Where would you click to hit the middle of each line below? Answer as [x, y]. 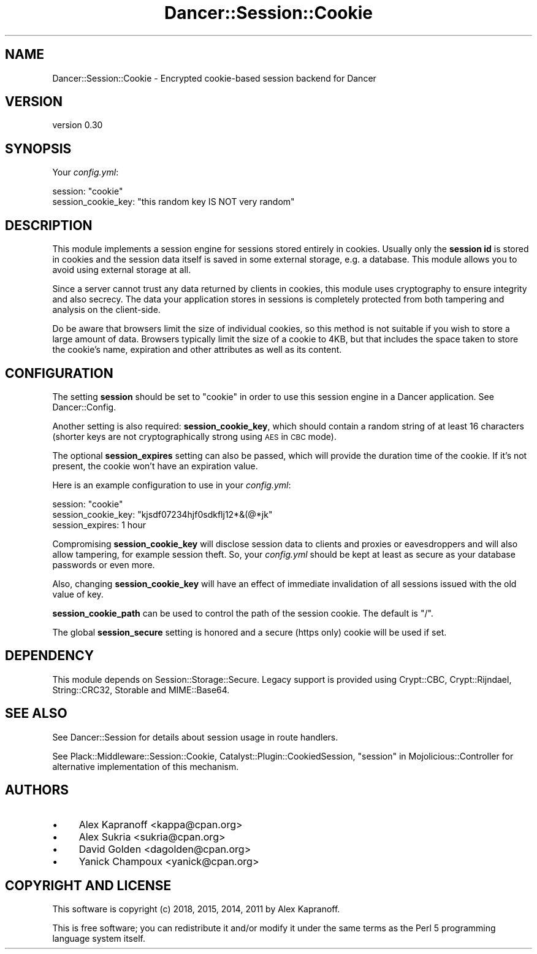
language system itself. [99, 939]
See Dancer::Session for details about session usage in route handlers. [195, 737]
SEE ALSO [36, 714]
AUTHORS [37, 790]
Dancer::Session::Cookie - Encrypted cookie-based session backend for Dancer [214, 78]
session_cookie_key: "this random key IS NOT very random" [173, 202]
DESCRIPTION [49, 225]
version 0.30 [78, 125]
